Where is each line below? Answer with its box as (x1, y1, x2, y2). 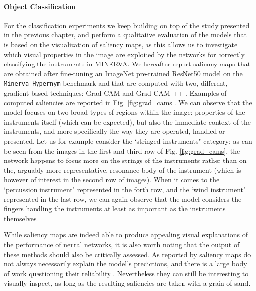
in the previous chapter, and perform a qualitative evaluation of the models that (4, 30, 247, 40)
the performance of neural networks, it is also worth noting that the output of (4, 239, 240, 249)
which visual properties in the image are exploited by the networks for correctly (4, 49, 245, 59)
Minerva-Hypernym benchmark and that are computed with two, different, (4, 78, 228, 88)
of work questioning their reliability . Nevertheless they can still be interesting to (4, 268, 249, 278)
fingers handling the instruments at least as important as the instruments (4, 203, 226, 214)
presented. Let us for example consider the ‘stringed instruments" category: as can (4, 135, 252, 146)
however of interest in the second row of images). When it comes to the (4, 174, 219, 185)
